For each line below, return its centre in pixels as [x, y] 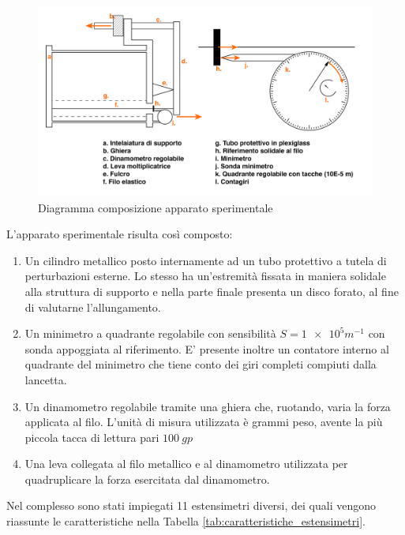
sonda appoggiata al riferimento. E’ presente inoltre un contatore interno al [207, 348]
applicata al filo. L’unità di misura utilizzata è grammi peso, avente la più [204, 422]
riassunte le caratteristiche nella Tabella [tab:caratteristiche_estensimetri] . [186, 521]
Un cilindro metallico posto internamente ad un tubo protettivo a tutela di [206, 260]
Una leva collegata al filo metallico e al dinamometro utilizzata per [186, 464]
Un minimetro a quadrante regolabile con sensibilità [150, 333]
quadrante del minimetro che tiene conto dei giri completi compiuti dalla [201, 364]
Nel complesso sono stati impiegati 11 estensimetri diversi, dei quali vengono [191, 505]
